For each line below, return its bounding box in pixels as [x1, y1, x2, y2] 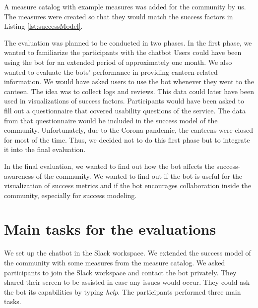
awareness [4, 170, 34, 181]
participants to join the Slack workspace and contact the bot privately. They [4, 267, 237, 277]
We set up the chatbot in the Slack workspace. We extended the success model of [4, 248, 251, 258]
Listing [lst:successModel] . [4, 21, 83, 31]
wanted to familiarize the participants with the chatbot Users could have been [4, 47, 242, 57]
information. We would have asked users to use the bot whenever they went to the [4, 76, 254, 87]
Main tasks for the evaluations [4, 219, 216, 239]
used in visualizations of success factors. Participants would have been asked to [4, 96, 244, 106]
